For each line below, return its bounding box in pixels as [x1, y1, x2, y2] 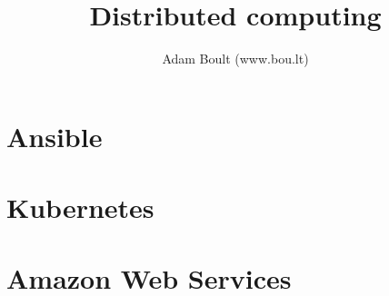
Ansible [6, 117, 103, 154]
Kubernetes [6, 189, 155, 226]
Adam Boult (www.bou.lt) [162, 49, 309, 68]
